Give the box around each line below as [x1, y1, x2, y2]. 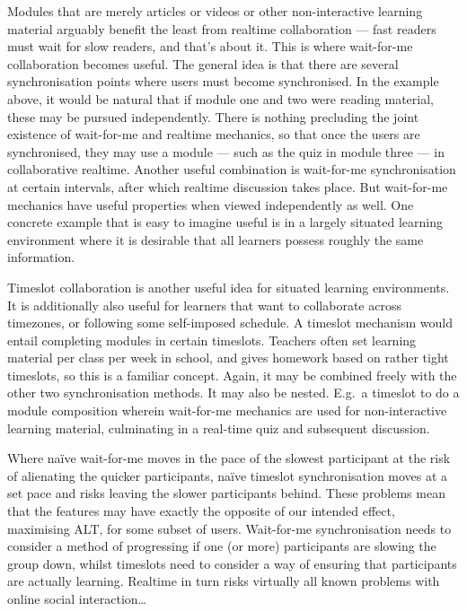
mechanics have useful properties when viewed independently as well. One [7, 195, 414, 214]
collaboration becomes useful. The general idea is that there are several [7, 54, 399, 73]
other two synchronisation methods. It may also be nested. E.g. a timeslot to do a [7, 383, 460, 402]
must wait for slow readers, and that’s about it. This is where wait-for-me [7, 37, 413, 56]
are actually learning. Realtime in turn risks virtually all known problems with [7, 572, 440, 590]
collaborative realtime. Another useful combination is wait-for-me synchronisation [7, 160, 456, 179]
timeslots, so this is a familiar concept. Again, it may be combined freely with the [7, 365, 457, 384]
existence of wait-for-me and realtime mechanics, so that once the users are [7, 125, 420, 144]
